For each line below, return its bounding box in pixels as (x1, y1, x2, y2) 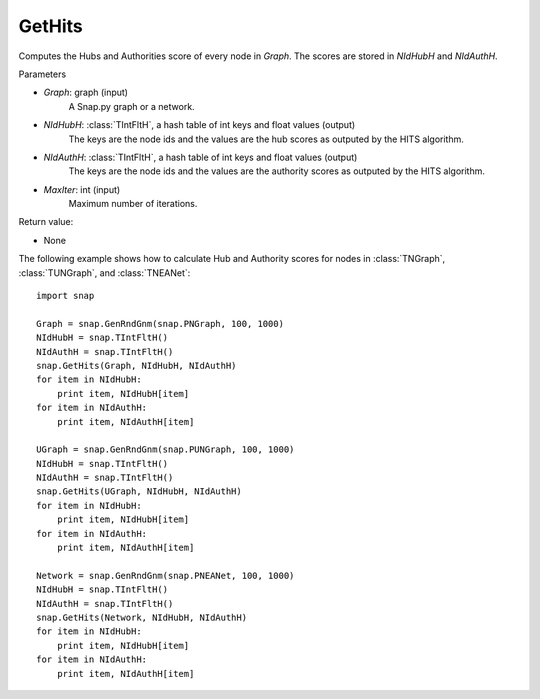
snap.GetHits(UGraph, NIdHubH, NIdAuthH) (36, 486, 242, 497)
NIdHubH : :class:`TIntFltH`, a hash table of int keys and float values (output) (43, 119, 356, 131)
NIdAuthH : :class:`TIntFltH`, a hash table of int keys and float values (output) (43, 151, 358, 163)
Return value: (18, 216, 74, 228)
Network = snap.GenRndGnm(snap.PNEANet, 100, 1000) (36, 570, 295, 581)
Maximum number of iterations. (68, 198, 198, 210)
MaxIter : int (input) (43, 183, 121, 195)
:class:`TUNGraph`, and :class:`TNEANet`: (18, 266, 191, 279)
